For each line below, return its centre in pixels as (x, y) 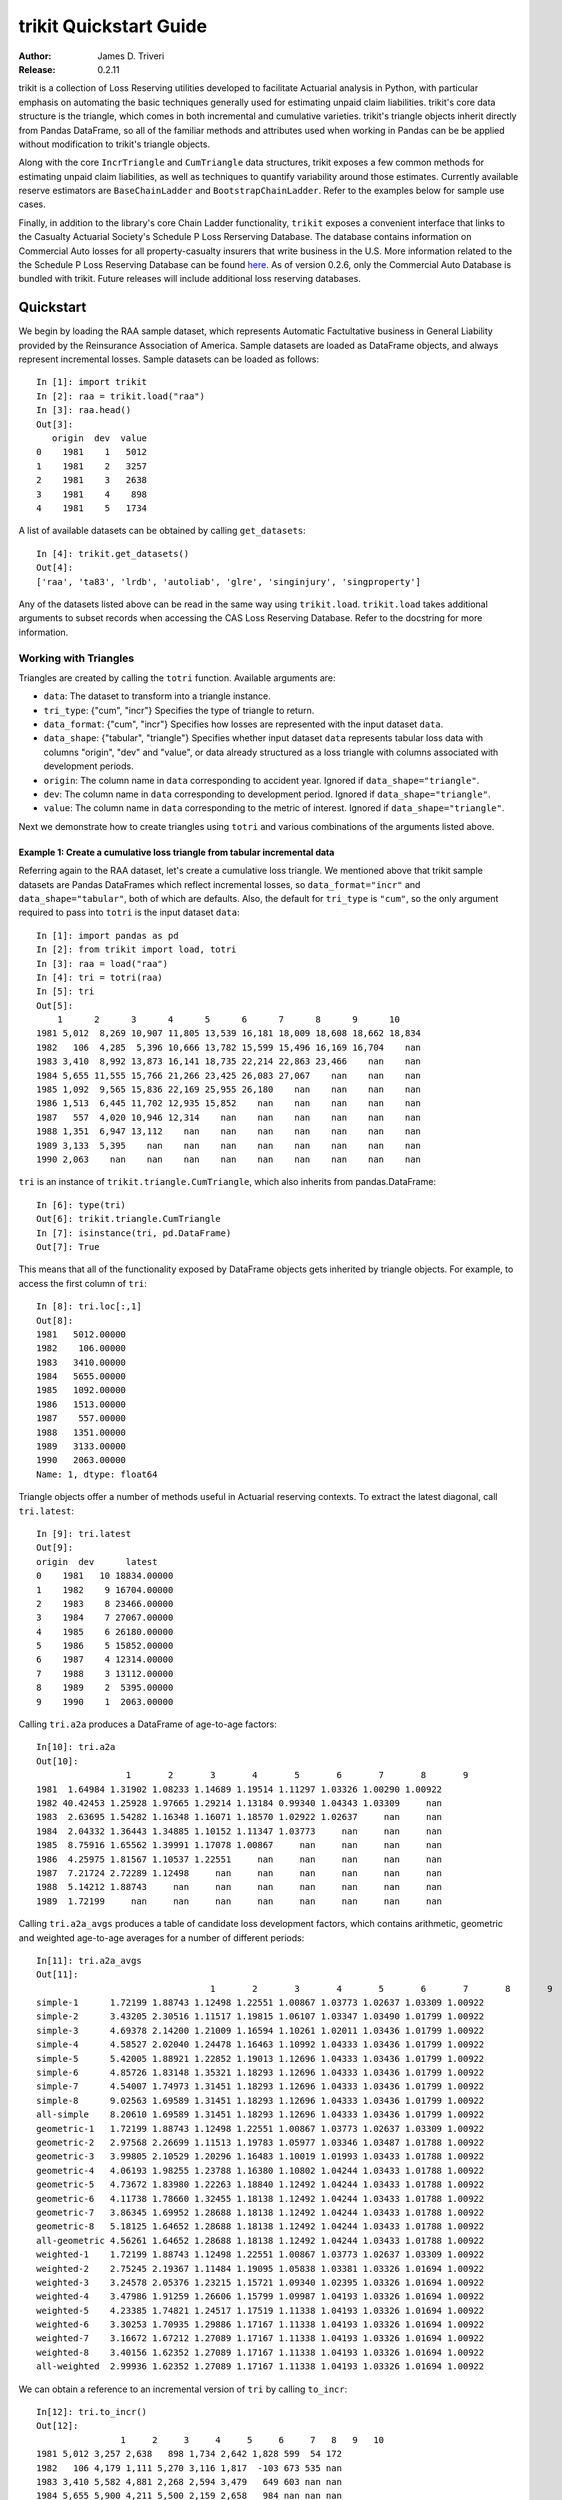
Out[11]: (57, 1974)
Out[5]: (55, 1005)
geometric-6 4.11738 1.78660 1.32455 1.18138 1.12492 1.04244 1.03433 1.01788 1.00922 (260, 2198)
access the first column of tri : (82, 1283)
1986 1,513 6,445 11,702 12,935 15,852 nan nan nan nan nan (229, 1103)
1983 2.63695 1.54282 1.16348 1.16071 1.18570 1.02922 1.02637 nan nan (239, 1817)
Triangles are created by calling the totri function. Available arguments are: (177, 677)
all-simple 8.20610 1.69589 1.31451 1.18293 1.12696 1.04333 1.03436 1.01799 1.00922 (260, 2114)
